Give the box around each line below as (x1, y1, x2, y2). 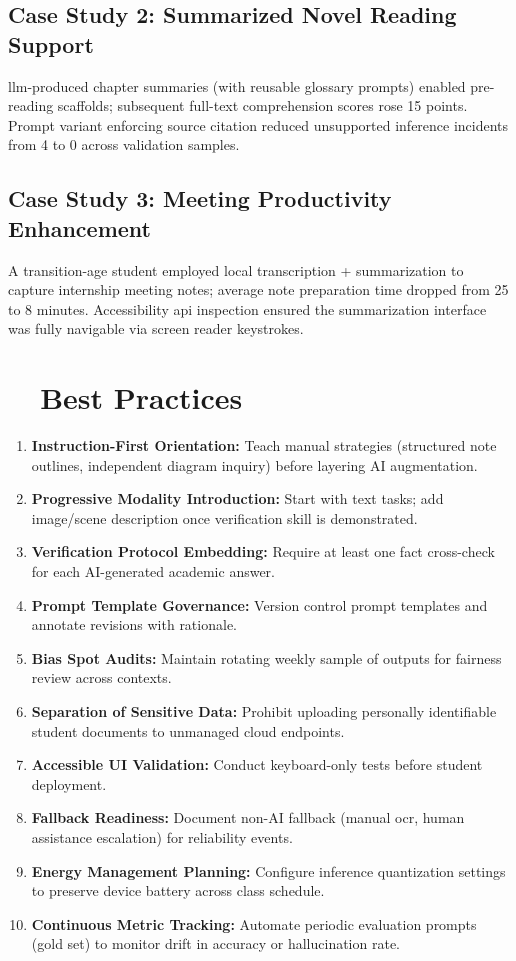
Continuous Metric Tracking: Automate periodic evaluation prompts (31, 913, 477, 934)
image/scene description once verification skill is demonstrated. (31, 507, 418, 528)
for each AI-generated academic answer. (31, 561, 276, 582)
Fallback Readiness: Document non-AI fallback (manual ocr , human (31, 807, 465, 828)
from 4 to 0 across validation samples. (8, 134, 240, 155)
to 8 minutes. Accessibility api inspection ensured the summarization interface (8, 298, 487, 319)
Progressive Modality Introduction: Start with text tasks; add (31, 488, 444, 509)
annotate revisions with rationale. (31, 614, 237, 635)
